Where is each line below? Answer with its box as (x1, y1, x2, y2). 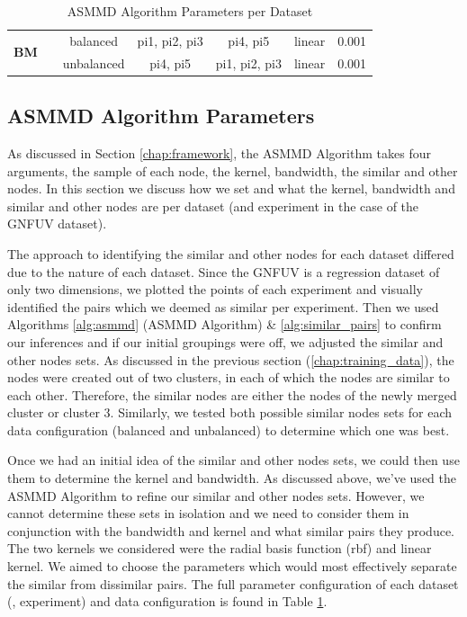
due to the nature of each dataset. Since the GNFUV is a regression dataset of (7, 262, 440, 281)
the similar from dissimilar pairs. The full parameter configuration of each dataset (7, 574, 459, 593)
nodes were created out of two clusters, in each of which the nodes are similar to (7, 368, 450, 387)
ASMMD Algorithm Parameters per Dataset (67, 2, 313, 20)
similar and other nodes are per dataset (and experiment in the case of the (7, 196, 419, 215)
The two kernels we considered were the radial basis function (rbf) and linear (7, 539, 432, 558)
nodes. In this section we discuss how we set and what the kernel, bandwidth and (7, 179, 455, 198)
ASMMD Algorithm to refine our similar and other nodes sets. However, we (7, 486, 425, 505)
